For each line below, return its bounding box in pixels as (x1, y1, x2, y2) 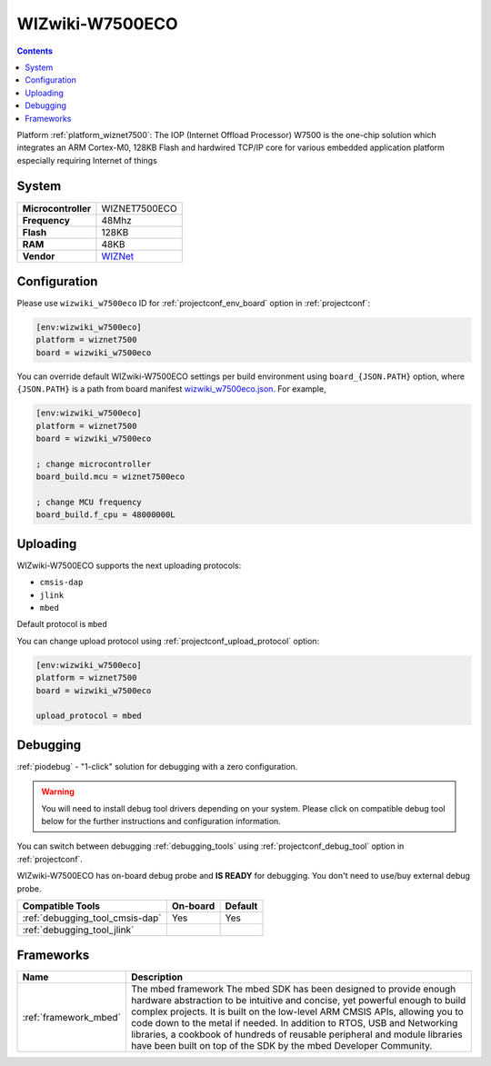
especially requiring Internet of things (16, 154, 158, 165)
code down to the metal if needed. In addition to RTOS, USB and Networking (130, 1017, 458, 1030)
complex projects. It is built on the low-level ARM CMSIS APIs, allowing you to (130, 1005, 464, 1018)
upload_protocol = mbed (35, 711, 143, 722)
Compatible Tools (22, 900, 100, 912)
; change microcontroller (35, 459, 152, 469)
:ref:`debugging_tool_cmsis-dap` (22, 912, 163, 924)
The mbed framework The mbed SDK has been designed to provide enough (130, 982, 456, 995)
